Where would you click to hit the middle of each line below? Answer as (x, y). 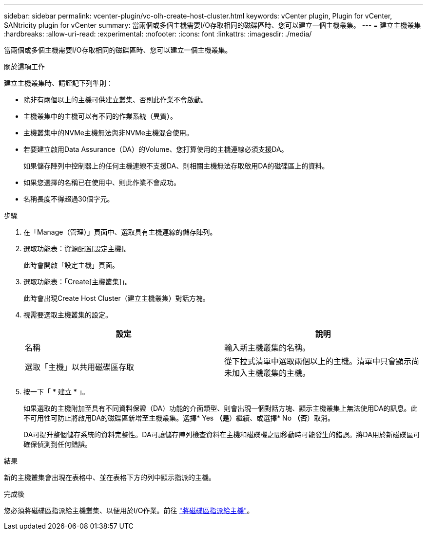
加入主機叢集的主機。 (271, 373)
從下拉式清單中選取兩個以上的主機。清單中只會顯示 (318, 361)
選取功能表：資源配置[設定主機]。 (77, 249)
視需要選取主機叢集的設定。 (68, 315)
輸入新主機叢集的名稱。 (267, 348)
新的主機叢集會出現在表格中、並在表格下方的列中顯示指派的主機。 (110, 477)
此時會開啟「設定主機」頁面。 (71, 265)
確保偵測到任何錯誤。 (58, 444)
